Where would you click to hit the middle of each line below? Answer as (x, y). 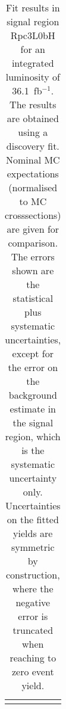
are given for (33, 229)
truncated (33, 630)
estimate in (33, 409)
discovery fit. (33, 146)
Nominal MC (33, 160)
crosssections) (33, 215)
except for (33, 353)
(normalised (33, 187)
